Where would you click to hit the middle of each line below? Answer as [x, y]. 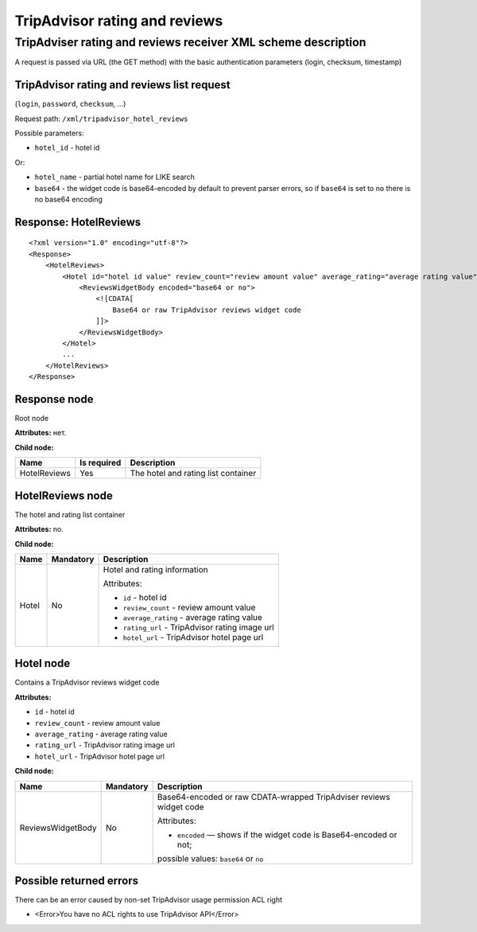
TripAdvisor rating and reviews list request [122, 85]
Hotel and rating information [155, 569]
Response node [54, 399]
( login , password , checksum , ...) [70, 104]
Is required [101, 463]
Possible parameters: [49, 133]
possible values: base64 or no [210, 858]
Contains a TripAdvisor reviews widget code [87, 682]
